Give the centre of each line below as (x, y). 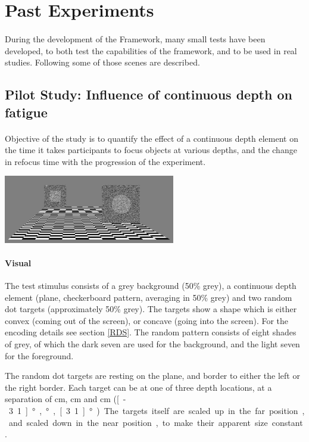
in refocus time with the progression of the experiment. (105, 161)
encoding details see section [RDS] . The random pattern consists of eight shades (151, 332)
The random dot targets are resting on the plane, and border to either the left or (152, 376)
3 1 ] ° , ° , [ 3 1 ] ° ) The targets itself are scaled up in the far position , (157, 410)
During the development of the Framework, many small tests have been (135, 38)
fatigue (26, 112)
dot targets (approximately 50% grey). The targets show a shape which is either (151, 309)
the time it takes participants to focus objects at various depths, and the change (151, 150)
